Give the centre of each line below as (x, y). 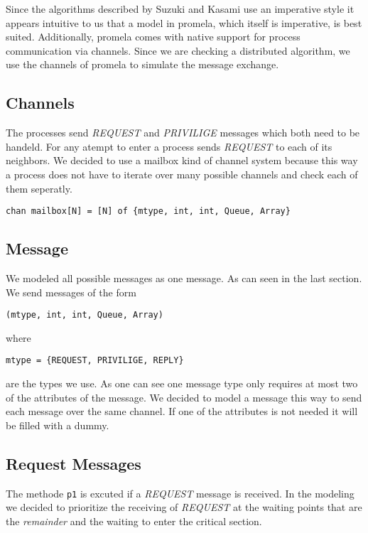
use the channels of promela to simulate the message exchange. (142, 64)
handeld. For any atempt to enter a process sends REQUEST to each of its (169, 146)
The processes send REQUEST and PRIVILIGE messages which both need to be (183, 133)
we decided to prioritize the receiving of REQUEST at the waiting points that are (184, 507)
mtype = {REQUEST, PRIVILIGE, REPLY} (95, 361)
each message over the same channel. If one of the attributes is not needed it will (182, 411)
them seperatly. (39, 188)
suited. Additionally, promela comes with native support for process (153, 37)
